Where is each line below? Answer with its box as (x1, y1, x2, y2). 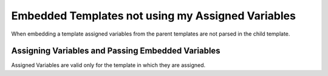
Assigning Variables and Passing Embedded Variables (11, 46, 221, 56)
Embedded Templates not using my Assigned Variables (11, 9, 296, 22)
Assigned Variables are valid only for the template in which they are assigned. (11, 62, 206, 69)
